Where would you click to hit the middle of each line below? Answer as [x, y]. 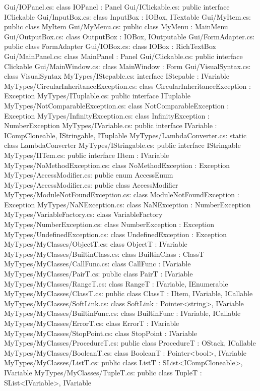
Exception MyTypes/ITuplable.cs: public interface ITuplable [97, 96]
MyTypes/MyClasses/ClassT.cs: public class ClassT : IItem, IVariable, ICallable [128, 293]
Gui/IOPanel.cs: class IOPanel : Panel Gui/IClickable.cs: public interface [117, 7]
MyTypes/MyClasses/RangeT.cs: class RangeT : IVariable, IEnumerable [116, 283]
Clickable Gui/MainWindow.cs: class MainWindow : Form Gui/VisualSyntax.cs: [127, 66]
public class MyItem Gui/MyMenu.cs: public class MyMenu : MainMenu [116, 26]
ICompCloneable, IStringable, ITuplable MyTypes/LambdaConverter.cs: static [125, 135]
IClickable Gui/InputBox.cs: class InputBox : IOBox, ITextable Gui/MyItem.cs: [127, 16]
